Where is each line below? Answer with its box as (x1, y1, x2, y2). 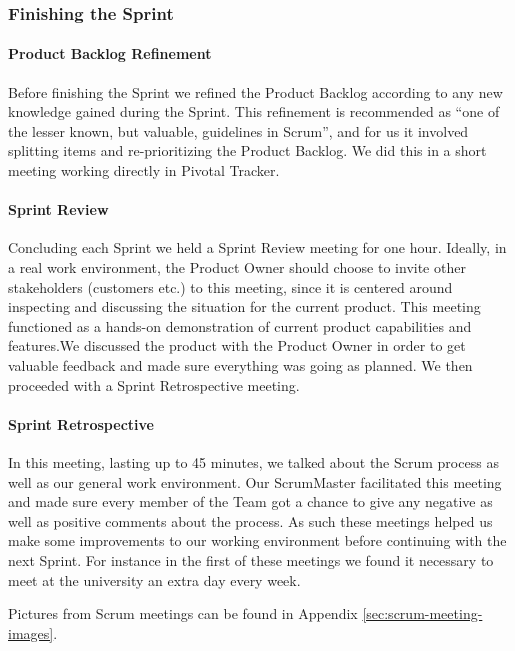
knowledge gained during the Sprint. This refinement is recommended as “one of (8, 101, 500, 122)
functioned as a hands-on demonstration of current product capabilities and (8, 315, 472, 336)
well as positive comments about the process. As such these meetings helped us (8, 510, 493, 531)
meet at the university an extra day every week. (8, 569, 301, 590)
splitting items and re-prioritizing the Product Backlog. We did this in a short (8, 140, 487, 161)
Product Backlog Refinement (8, 43, 212, 64)
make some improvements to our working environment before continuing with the (8, 530, 507, 551)
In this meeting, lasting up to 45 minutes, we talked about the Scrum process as (8, 451, 499, 472)
